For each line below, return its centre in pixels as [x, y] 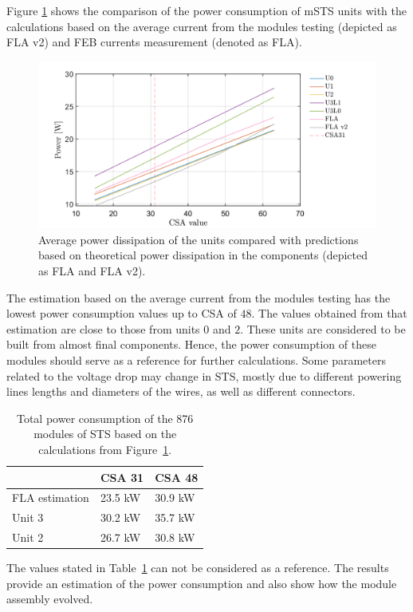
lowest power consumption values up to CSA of [122, 313]
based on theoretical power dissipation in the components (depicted [203, 255]
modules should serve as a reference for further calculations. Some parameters [196, 360]
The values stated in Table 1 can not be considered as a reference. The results [198, 568]
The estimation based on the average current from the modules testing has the [199, 297]
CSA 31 [122, 477]
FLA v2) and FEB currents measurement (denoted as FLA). [154, 42]
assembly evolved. [50, 599]
